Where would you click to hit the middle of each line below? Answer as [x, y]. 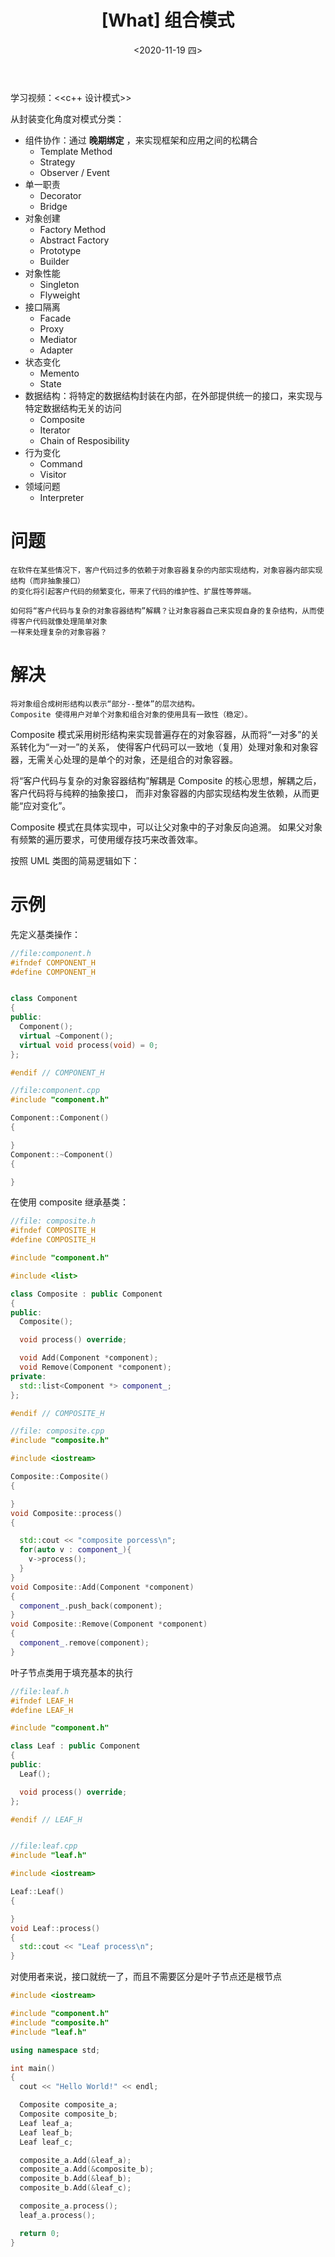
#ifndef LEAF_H [42, 1701]
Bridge [53, 206]
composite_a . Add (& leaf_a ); [75, 2160]
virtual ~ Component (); [66, 1036]
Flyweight [60, 295]
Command [61, 463]
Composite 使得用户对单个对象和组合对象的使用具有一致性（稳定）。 [131, 714]
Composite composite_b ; [68, 2114]
